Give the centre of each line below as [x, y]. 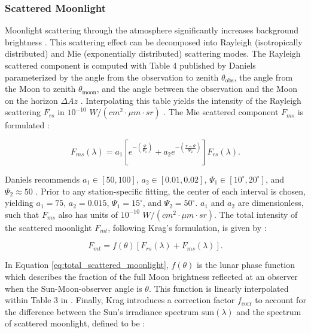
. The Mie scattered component [221, 112]
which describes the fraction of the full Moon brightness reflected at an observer [151, 276]
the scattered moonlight [48, 227]
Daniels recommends [42, 179]
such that [22, 214]
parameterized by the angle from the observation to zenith [112, 77]
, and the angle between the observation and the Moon [197, 89]
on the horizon [31, 100]
